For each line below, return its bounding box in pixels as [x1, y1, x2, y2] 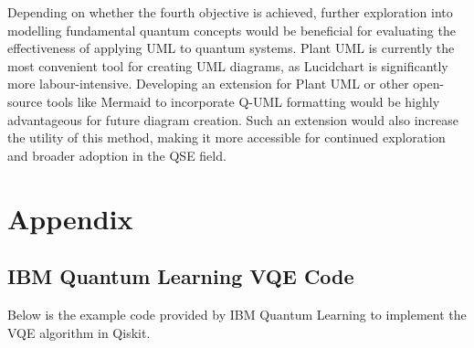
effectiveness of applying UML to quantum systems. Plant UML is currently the [7, 38, 455, 58]
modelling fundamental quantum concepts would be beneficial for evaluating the [7, 20, 456, 39]
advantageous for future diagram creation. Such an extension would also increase [7, 110, 459, 129]
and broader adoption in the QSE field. [7, 145, 226, 164]
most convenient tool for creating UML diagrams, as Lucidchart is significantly [7, 56, 448, 75]
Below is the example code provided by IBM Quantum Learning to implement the [7, 304, 467, 323]
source [7, 91, 43, 111]
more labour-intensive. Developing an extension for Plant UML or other [7, 74, 409, 93]
